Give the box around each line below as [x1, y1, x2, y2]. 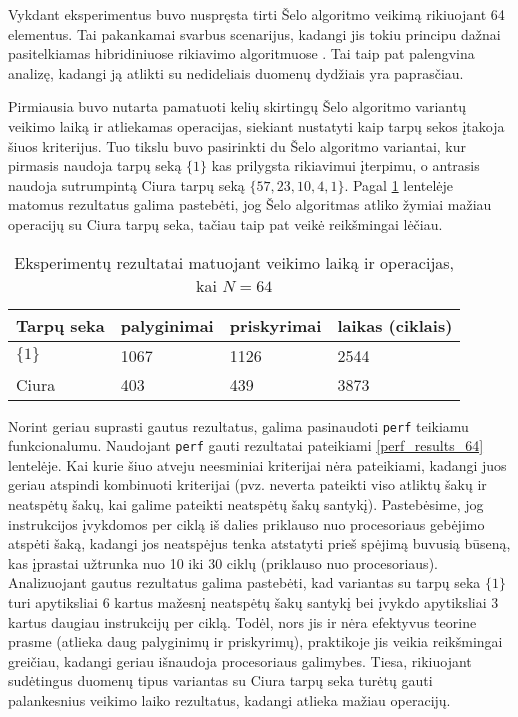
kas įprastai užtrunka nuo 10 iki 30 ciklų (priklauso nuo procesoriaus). [8, 552, 438, 573]
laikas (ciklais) [337, 313, 453, 337]
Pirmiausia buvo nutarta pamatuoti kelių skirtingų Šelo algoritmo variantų [8, 96, 466, 117]
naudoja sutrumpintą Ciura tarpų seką [8, 174, 245, 195]
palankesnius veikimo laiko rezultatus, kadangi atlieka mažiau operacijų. [8, 689, 451, 710]
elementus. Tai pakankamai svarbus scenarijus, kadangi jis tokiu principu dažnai [8, 23, 501, 44]
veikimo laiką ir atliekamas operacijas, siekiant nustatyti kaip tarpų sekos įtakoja [8, 115, 505, 136]
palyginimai [120, 313, 214, 337]
